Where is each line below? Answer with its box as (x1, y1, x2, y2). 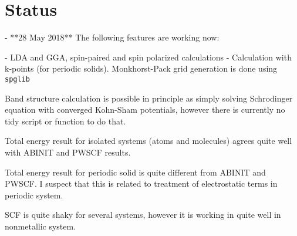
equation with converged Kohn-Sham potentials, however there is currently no (5, 103, 285, 116)
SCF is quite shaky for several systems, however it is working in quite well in (5, 208, 281, 221)
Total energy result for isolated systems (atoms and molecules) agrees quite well (5, 134, 292, 147)
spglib (5, 75, 30, 83)
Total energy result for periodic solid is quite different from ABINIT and (5, 166, 266, 178)
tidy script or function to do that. (5, 114, 126, 127)
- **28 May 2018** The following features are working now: (5, 31, 220, 43)
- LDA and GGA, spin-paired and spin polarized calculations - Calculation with (5, 50, 292, 63)
